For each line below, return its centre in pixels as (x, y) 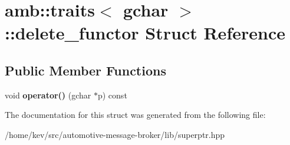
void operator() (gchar (48, 95)
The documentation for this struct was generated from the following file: (135, 115)
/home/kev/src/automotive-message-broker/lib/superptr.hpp (115, 134)
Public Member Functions (85, 70)
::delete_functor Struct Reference (145, 33)
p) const (112, 95)
